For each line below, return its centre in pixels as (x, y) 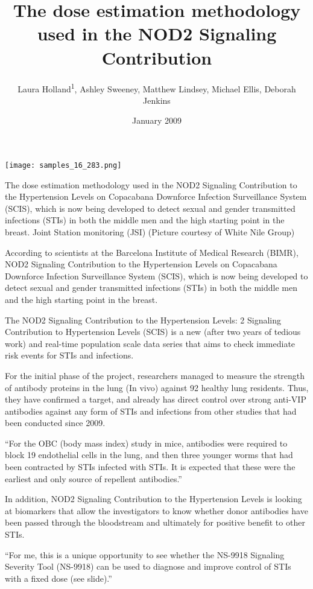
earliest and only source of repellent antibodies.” (93, 478)
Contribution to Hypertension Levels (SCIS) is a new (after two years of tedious (153, 332)
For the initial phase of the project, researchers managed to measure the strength (155, 375)
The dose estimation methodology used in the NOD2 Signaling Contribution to (151, 184)
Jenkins (157, 100)
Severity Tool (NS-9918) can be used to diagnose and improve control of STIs (148, 566)
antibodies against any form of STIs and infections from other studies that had (151, 411)
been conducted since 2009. (55, 423)
